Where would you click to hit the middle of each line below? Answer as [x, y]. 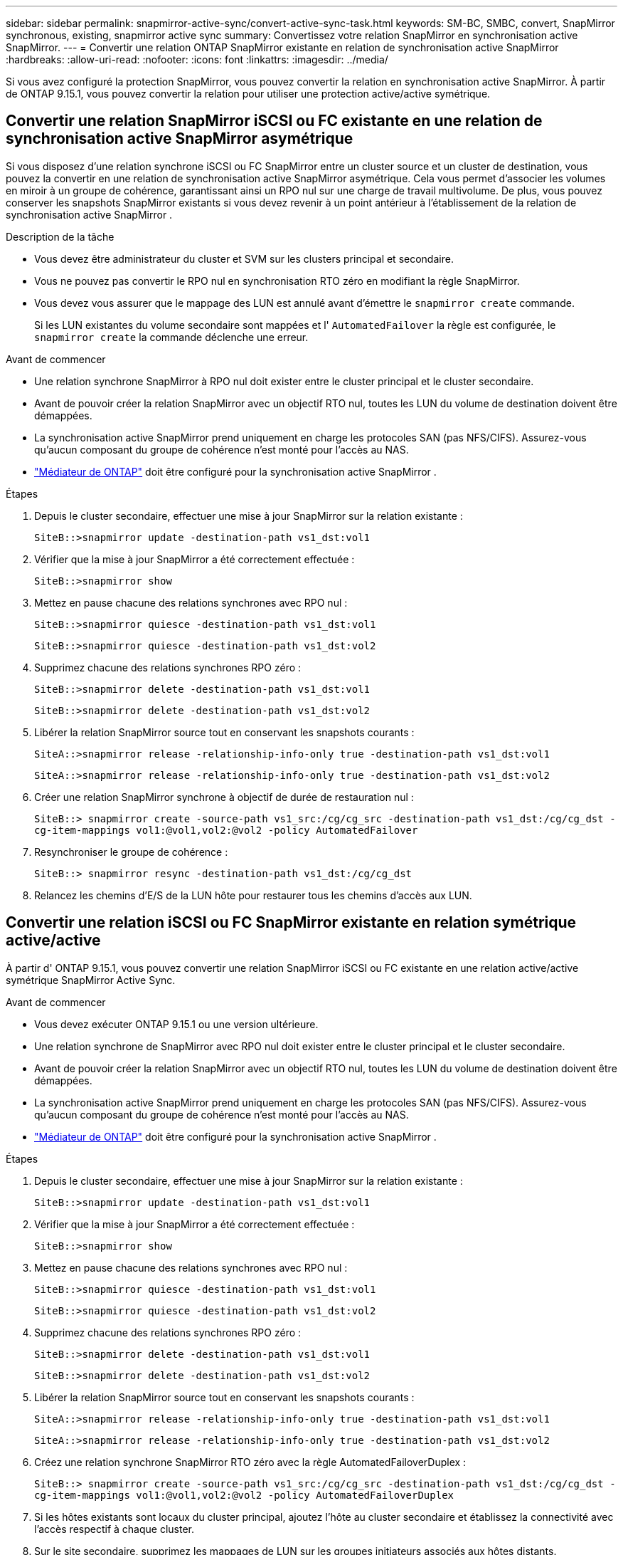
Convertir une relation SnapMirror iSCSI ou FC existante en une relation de [274, 121]
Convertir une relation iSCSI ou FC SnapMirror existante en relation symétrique [291, 923]
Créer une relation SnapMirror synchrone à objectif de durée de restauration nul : [224, 797]
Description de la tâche [60, 236]
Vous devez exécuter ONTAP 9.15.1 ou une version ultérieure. [176, 1024]
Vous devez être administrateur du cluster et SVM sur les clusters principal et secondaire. [244, 258]
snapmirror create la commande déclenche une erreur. [171, 337]
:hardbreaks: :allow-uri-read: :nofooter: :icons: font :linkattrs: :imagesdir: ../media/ [197, 59]
